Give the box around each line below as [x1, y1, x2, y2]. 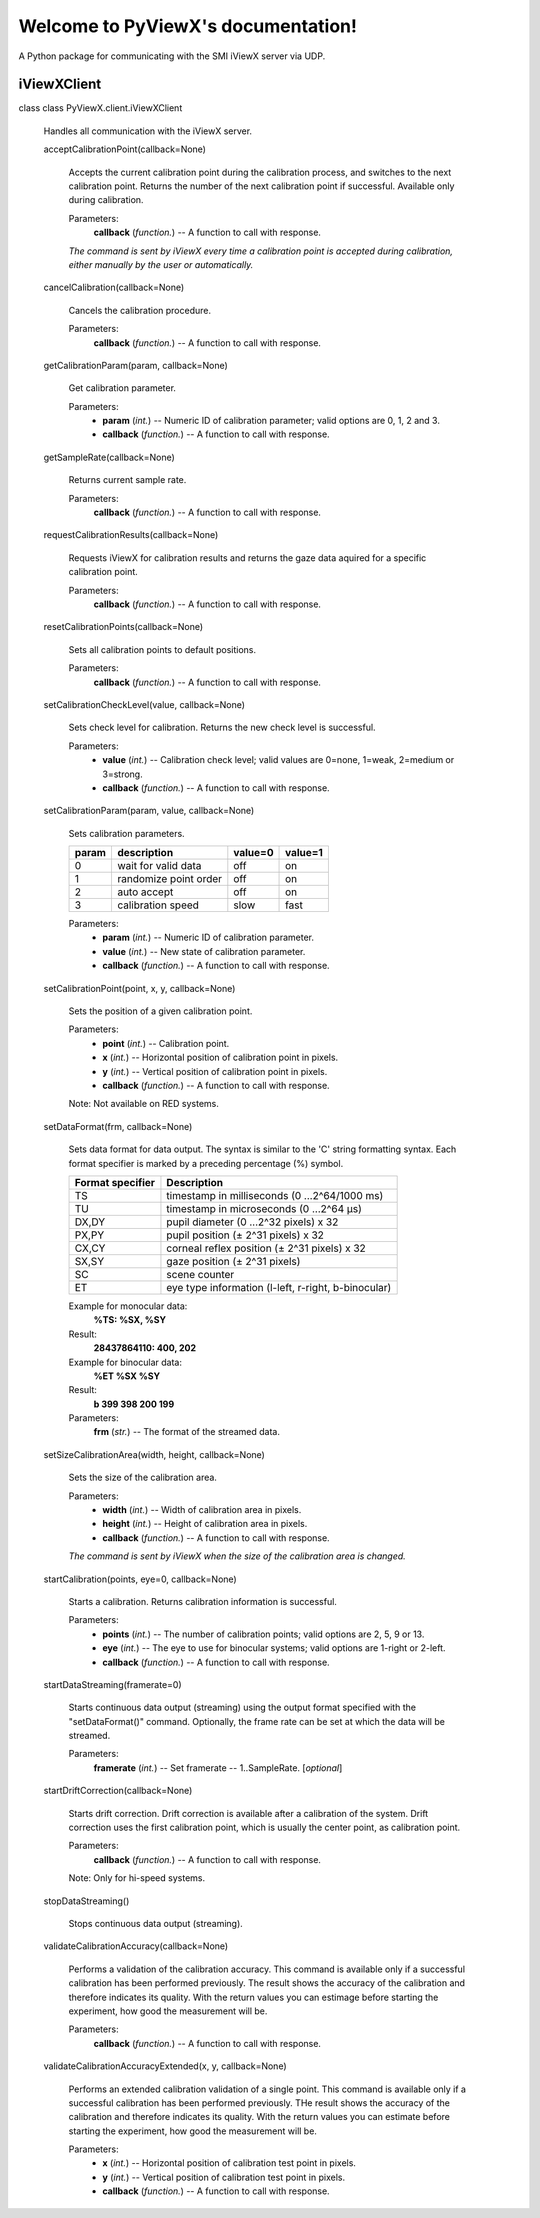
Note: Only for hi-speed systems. [68, 1872, 205, 1884]
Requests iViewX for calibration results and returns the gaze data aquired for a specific [68, 551, 427, 564]
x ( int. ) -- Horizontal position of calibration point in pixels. [102, 1051, 339, 1064]
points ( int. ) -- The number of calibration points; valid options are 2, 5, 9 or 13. [102, 1628, 425, 1640]
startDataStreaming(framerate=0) [43, 1678, 182, 1690]
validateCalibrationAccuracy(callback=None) [43, 1940, 229, 1952]
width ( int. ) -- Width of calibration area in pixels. [102, 1504, 302, 1516]
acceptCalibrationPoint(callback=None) [43, 143, 207, 155]
